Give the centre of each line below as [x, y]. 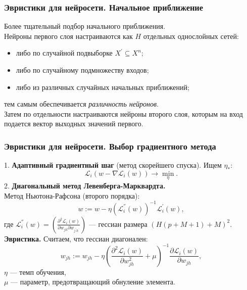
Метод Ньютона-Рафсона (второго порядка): [72, 195]
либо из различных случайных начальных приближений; [103, 87]
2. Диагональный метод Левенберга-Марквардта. [85, 185]
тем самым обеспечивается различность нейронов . [81, 104]
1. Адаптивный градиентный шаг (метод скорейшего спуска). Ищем [113, 165]
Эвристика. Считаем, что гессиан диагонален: [76, 238]
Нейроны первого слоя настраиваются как [68, 36]
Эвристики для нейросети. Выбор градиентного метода [110, 146]
